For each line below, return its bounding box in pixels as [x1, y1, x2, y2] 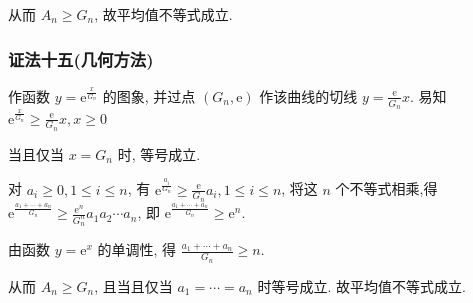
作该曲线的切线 [259, 85, 358, 106]
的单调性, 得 [97, 239, 177, 260]
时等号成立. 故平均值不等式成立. [257, 275, 466, 296]
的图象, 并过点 [102, 85, 196, 106]
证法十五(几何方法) [8, 46, 154, 71]
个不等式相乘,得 [335, 178, 438, 199]
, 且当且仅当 [94, 275, 173, 296]
